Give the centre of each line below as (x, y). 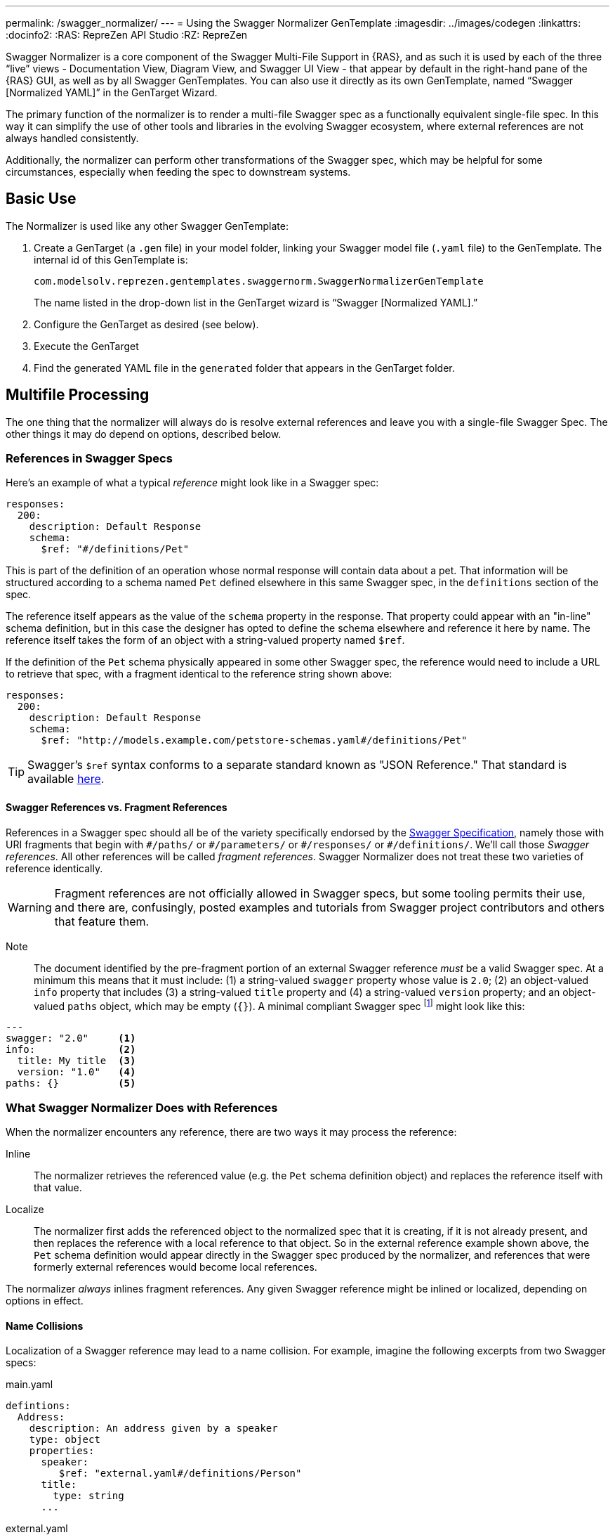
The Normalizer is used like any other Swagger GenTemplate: (147, 226)
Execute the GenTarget (86, 346)
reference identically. (54, 868)
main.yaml (29, 1385)
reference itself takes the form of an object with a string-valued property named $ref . (205, 640)
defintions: (38, 1406)
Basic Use (41, 199)
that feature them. (102, 921)
